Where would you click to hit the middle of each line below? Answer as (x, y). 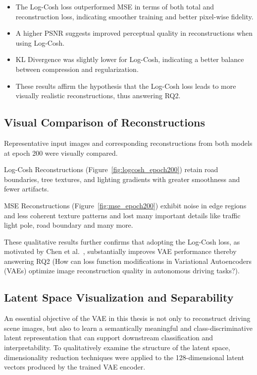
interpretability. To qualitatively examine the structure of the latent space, (117, 347)
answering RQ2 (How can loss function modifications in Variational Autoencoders (128, 261)
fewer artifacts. (26, 189)
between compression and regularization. (77, 69)
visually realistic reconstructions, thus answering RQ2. (98, 95)
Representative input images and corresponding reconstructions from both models (128, 143)
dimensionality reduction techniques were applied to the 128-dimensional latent (124, 357)
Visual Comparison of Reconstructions (104, 122)
